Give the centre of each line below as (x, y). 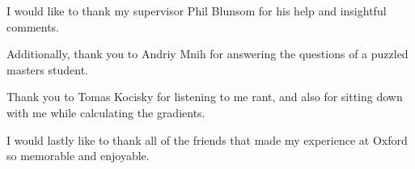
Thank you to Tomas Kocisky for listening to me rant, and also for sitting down (205, 97)
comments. (33, 26)
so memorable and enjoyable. (78, 156)
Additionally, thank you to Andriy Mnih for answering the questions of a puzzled (207, 54)
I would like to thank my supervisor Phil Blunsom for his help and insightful (197, 11)
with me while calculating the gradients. (106, 112)
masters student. (47, 69)
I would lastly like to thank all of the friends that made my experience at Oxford (207, 139)
